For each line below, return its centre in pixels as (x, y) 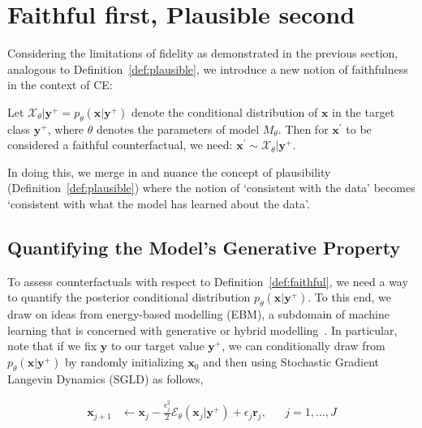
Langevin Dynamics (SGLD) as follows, (105, 378)
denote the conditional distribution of (225, 111)
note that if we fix (52, 346)
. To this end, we (350, 297)
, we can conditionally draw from (304, 346)
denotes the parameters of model (178, 128)
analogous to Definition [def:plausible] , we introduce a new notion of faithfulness (208, 68)
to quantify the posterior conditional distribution (129, 297)
